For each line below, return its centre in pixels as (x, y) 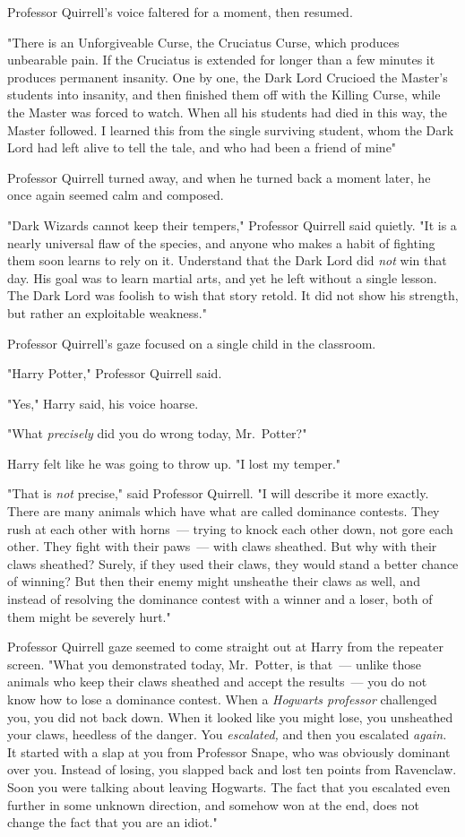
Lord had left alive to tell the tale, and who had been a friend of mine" (202, 147)
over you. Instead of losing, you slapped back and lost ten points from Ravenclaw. (232, 769)
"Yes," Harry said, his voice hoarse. (103, 403)
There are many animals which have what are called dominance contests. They (224, 511)
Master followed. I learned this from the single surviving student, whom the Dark (231, 129)
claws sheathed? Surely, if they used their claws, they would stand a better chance (233, 563)
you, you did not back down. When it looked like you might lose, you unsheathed (230, 716)
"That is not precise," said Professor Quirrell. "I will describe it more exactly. (218, 493)
